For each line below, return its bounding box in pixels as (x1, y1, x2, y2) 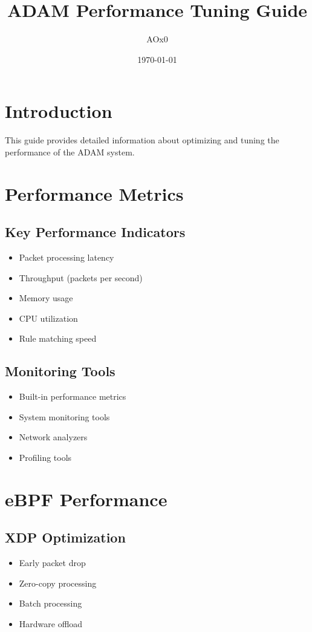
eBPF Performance (5, 486, 167, 511)
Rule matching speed (19, 332, 97, 345)
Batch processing (19, 597, 82, 610)
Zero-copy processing (19, 576, 97, 589)
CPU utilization (19, 311, 78, 324)
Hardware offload (19, 617, 83, 630)
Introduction (5, 99, 112, 123)
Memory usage (19, 292, 73, 304)
